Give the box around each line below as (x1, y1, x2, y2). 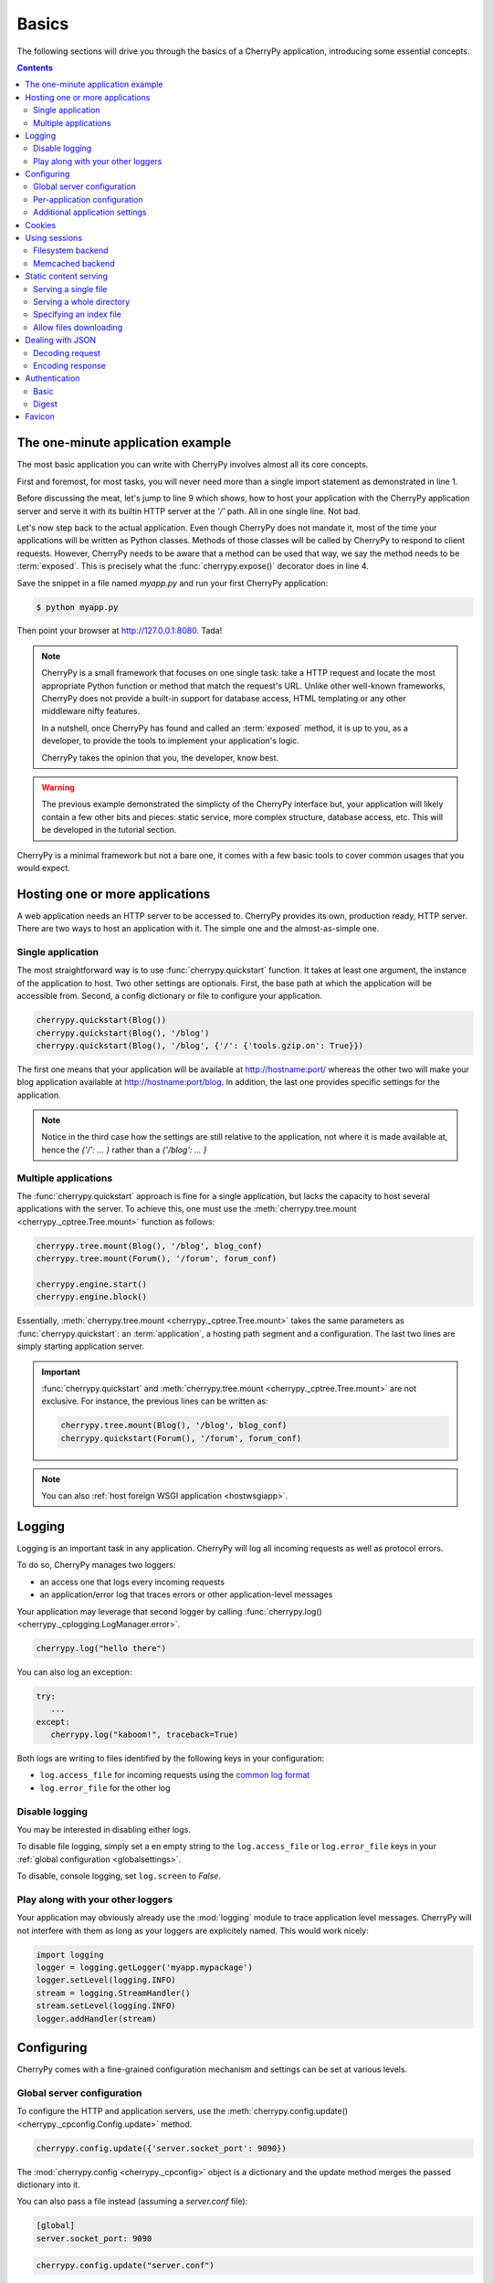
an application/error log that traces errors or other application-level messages (39, 1589, 333, 1600)
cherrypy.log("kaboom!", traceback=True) (50, 1730, 239, 1740)
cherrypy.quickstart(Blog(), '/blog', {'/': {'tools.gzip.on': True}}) (36, 1040, 364, 1050)
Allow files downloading (33, 321, 123, 332)
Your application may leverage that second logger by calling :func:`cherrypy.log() (16, 1605, 323, 1616)
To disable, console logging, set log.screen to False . (16, 1870, 221, 1881)
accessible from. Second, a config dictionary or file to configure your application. (16, 991, 323, 1002)
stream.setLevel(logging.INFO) (36, 2001, 177, 2011)
